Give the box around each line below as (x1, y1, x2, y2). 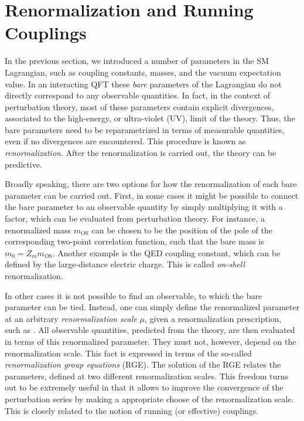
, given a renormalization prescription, (144, 312, 282, 324)
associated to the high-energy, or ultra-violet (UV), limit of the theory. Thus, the (5, 112, 295, 124)
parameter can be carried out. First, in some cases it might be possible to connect (5, 189, 299, 201)
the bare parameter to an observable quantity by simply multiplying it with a (5, 201, 283, 213)
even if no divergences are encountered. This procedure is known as (5, 135, 246, 147)
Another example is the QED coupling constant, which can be (57, 246, 281, 259)
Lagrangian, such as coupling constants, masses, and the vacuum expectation (5, 66, 281, 78)
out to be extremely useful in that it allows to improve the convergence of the (5, 381, 283, 393)
